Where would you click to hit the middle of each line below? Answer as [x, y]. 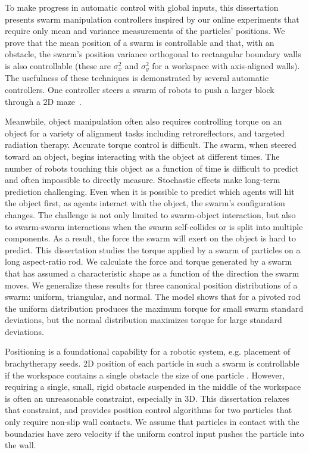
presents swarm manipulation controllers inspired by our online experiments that [152, 19]
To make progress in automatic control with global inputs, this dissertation [142, 7]
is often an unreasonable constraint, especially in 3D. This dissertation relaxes [147, 398]
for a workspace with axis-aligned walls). [226, 65]
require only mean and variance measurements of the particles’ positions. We [145, 31]
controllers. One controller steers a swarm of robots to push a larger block [140, 90]
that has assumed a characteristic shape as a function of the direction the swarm [152, 273]
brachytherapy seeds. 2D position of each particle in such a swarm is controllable [152, 363]
